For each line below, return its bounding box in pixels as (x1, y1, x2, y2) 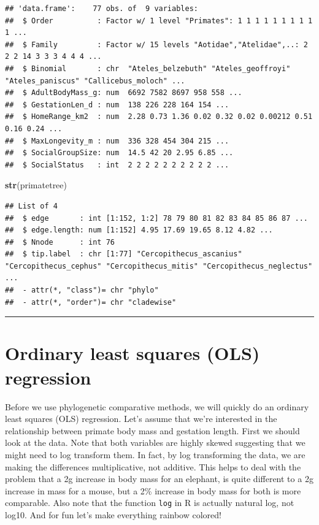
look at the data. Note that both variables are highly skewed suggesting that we (5, 436, 306, 449)
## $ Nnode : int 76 (5, 237, 115, 247)
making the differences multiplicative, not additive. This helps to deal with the (5, 460, 301, 473)
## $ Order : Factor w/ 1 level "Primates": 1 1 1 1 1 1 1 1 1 (5, 16, 313, 25)
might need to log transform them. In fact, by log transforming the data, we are (5, 448, 306, 461)
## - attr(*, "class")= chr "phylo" (5, 286, 159, 295)
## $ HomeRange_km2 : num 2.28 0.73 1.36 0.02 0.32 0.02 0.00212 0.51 (5, 112, 313, 121)
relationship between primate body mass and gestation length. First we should (5, 424, 300, 437)
